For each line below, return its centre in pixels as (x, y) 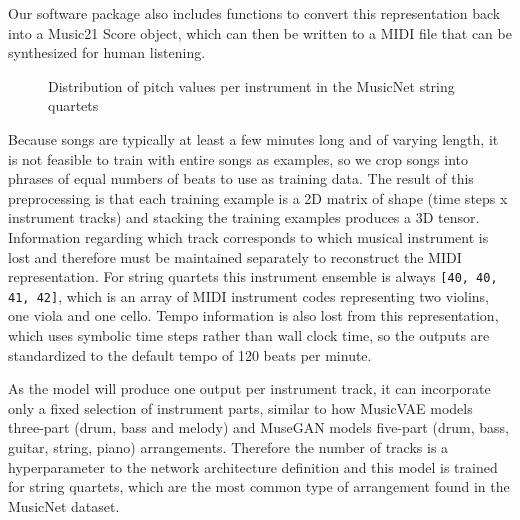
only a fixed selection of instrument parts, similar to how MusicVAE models (240, 407)
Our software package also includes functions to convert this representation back (254, 13)
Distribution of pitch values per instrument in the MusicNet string (251, 85)
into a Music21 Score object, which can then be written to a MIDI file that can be (260, 32)
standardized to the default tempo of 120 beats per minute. (190, 354)
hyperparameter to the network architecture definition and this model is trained (253, 466)
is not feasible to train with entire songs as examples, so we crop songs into (238, 158)
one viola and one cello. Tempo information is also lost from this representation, (253, 315)
